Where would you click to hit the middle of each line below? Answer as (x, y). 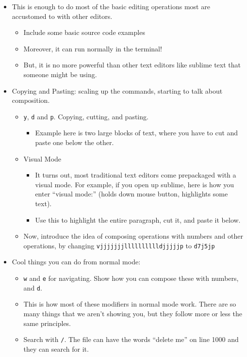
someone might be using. (60, 74)
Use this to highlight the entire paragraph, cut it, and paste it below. (138, 219)
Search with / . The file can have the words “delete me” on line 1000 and (131, 339)
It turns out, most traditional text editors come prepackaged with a (136, 175)
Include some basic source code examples (84, 32)
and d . (33, 287)
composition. (31, 100)
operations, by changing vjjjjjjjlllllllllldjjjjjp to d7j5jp (119, 245)
